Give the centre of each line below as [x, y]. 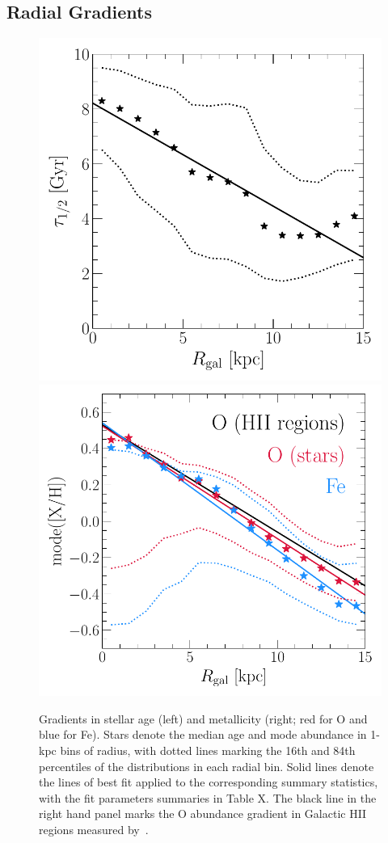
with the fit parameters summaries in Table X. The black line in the [208, 797]
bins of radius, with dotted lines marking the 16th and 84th [208, 750]
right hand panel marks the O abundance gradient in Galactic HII [203, 813]
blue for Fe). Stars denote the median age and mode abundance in [203, 734]
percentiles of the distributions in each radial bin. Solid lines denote [207, 766]
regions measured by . [94, 829]
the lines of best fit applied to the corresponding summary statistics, [209, 782]
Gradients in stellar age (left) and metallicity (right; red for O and [203, 718]
